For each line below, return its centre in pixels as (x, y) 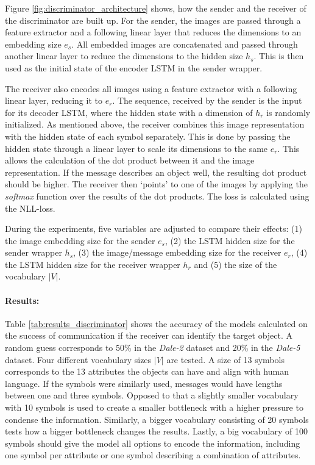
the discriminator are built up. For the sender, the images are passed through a (153, 20)
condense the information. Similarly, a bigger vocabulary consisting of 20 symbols (157, 419)
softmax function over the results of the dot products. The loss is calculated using (157, 196)
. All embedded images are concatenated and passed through (185, 44)
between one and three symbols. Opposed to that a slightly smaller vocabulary (152, 395)
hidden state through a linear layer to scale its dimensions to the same (136, 148)
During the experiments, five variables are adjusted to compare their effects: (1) (154, 229)
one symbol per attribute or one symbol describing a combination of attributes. (153, 455)
